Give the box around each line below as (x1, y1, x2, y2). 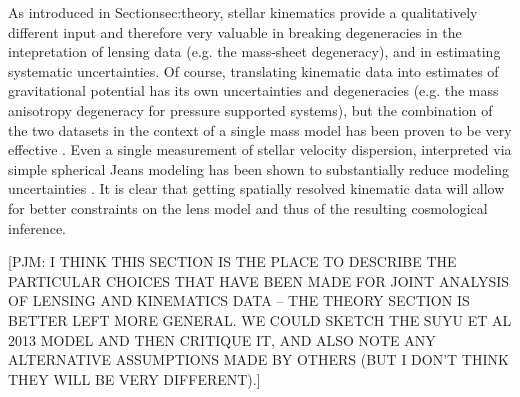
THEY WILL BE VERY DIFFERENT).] (8, 368, 261, 389)
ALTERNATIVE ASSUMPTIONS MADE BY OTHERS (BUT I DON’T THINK (8, 349, 509, 370)
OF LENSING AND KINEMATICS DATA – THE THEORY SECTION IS (8, 290, 470, 311)
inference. (8, 217, 66, 238)
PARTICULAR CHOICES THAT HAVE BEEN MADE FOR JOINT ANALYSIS (8, 270, 510, 291)
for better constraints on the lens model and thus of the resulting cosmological (8, 197, 488, 218)
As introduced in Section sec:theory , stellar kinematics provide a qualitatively (8, 2, 478, 22)
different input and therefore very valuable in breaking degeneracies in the (8, 21, 462, 42)
